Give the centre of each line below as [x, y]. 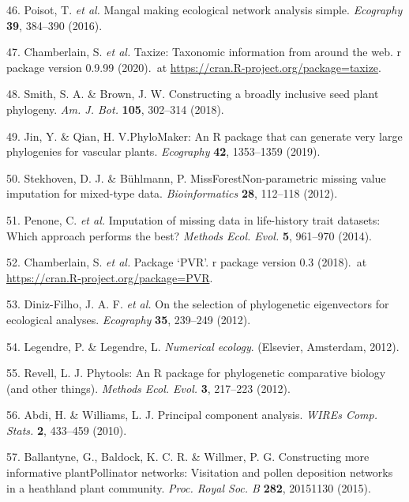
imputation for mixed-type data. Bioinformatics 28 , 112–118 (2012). [172, 193]
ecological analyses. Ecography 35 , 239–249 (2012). [129, 319]
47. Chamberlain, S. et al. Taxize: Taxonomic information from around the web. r [204, 52]
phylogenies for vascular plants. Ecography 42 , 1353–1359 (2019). [163, 151]
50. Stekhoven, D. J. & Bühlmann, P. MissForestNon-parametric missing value [196, 177]
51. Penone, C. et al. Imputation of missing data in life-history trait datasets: [193, 219]
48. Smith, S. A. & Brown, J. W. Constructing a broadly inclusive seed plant [193, 94]
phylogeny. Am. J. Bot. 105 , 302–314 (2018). [115, 109]
